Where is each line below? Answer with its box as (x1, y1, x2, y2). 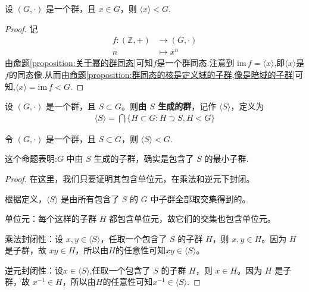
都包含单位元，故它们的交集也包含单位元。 (108, 212, 276, 225)
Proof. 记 (5, 22, 38, 34)
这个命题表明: (5, 152, 57, 165)
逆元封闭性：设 (5, 263, 63, 276)
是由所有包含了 (61, 192, 120, 205)
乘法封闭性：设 (5, 232, 63, 244)
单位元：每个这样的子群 (5, 212, 96, 225)
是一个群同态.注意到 (157, 56, 235, 69)
